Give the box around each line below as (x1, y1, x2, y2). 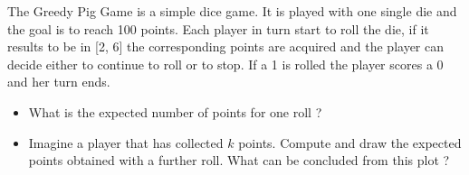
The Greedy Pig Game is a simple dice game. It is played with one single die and (7, 2, 457, 20)
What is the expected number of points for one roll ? (28, 102, 322, 121)
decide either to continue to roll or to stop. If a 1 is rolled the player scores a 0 (7, 54, 444, 73)
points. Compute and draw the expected (238, 133, 462, 152)
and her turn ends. (7, 72, 110, 91)
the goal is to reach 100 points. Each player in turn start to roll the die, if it (7, 19, 429, 38)
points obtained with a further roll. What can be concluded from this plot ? (28, 151, 450, 170)
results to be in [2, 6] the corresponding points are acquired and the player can (7, 37, 445, 56)
